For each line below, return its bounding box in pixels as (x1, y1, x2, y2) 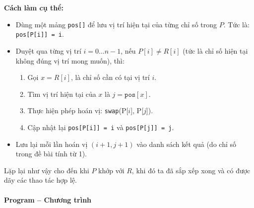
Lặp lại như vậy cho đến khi (4, 165, 89, 175)
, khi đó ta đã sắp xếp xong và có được (131, 165, 251, 175)
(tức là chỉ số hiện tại (183, 45, 248, 56)
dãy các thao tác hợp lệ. (4, 175, 77, 185)
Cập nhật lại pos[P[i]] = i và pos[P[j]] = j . (27, 122, 174, 132)
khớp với (98, 165, 125, 175)
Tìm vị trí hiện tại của (27, 88, 96, 99)
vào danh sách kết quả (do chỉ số (136, 139, 236, 149)
